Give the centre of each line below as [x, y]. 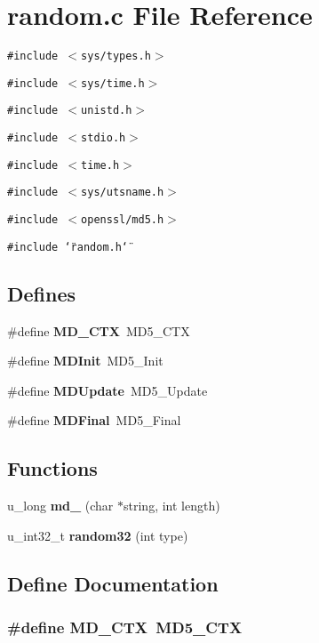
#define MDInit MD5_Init [85, 361]
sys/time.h [113, 83]
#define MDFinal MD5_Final [94, 420]
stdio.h [104, 138]
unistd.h [107, 111]
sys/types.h [116, 56]
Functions [52, 468]
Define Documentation [113, 583]
